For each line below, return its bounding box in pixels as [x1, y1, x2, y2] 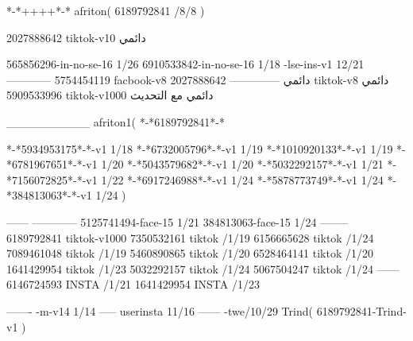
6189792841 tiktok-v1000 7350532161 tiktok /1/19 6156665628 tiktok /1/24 [6, 229, 374, 246]
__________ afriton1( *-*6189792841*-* [6, 113, 225, 130]
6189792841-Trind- [316, 302, 407, 319]
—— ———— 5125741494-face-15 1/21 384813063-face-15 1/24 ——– [6, 213, 349, 230]
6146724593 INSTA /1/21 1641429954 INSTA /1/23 [6, 276, 260, 293]
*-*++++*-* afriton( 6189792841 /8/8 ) [6, 2, 205, 18]
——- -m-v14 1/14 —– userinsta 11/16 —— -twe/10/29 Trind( [6, 302, 313, 319]
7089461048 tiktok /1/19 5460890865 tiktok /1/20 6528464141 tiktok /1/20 [6, 245, 373, 262]
